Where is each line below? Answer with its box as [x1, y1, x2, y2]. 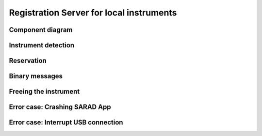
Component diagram [9, 26, 73, 34]
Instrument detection [9, 41, 75, 49]
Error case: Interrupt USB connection [9, 119, 123, 127]
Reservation [9, 57, 47, 65]
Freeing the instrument [9, 88, 80, 96]
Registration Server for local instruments [9, 7, 177, 18]
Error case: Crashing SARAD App [9, 103, 111, 111]
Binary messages [9, 72, 63, 80]
